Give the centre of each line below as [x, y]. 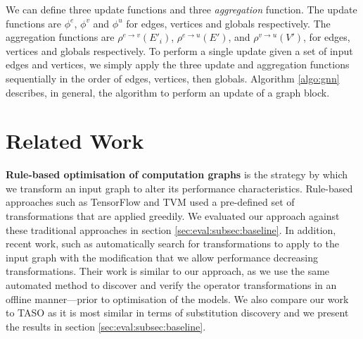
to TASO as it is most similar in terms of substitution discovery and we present [177, 313]
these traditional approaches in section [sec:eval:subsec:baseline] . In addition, [171, 229]
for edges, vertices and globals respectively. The [228, 23]
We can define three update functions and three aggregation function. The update [181, 9]
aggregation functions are [60, 37]
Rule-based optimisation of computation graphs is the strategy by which [177, 174]
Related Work [75, 141]
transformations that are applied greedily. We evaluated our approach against [173, 216]
